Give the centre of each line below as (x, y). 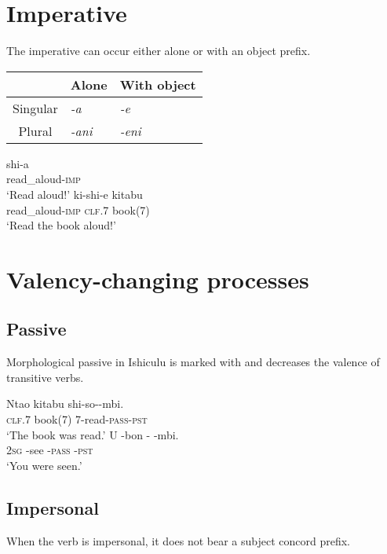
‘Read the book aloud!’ (61, 225)
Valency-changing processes (158, 279)
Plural (35, 130)
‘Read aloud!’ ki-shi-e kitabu (75, 194)
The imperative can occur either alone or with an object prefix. (159, 51)
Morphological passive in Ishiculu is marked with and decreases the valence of (193, 362)
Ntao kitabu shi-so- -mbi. (65, 404)
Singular (35, 108)
